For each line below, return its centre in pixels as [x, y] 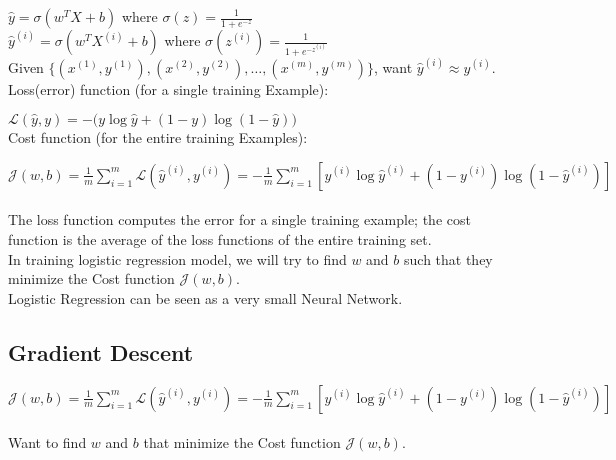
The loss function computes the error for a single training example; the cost [239, 219]
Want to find [47, 442]
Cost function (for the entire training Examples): [158, 137]
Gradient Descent [101, 351]
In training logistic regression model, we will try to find [177, 258]
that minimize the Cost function [242, 442]
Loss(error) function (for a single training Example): [168, 88]
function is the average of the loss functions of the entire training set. [220, 238]
